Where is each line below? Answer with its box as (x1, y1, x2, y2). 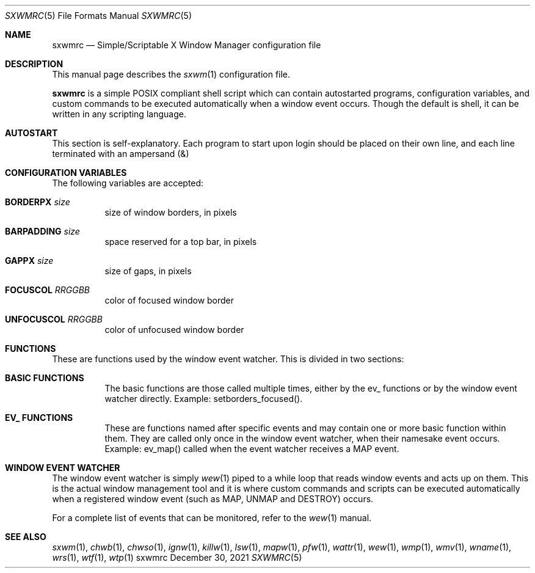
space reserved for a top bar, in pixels (104, 236, 257, 247)
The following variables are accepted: (52, 178, 204, 188)
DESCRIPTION (5, 59, 64, 69)
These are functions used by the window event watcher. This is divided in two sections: (52, 354, 404, 364)
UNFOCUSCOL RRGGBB (5, 314, 103, 324)
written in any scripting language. (52, 109, 186, 119)
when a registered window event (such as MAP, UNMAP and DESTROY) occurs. (52, 494, 374, 504)
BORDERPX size (5, 197, 70, 207)
